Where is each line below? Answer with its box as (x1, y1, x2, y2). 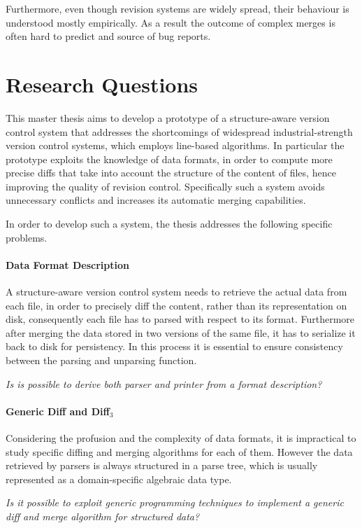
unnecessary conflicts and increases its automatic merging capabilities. (6, 193, 306, 207)
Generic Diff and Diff (6, 403, 110, 418)
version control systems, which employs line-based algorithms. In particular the (6, 138, 345, 153)
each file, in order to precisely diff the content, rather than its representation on (6, 298, 347, 312)
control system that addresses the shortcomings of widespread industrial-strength (6, 124, 353, 139)
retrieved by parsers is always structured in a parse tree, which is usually (6, 458, 318, 473)
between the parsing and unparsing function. (6, 353, 197, 368)
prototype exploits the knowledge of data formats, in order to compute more (6, 151, 333, 166)
